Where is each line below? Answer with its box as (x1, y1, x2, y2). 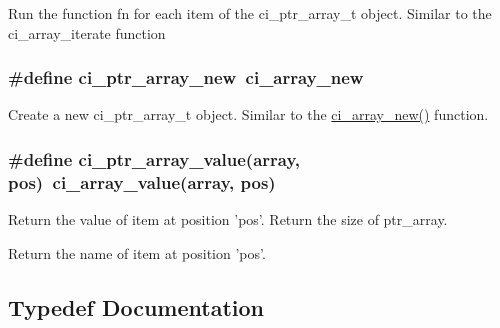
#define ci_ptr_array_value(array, (8, 146, 300, 171)
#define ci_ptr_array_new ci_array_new (8, 65, 364, 90)
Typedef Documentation (8, 291, 264, 322)
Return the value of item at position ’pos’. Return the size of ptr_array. (8, 209, 448, 230)
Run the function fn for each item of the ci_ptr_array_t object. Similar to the (8, 3, 492, 23)
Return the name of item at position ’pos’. (8, 242, 266, 263)
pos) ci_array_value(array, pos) (8, 169, 276, 194)
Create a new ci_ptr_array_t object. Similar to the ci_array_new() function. (8, 104, 489, 125)
